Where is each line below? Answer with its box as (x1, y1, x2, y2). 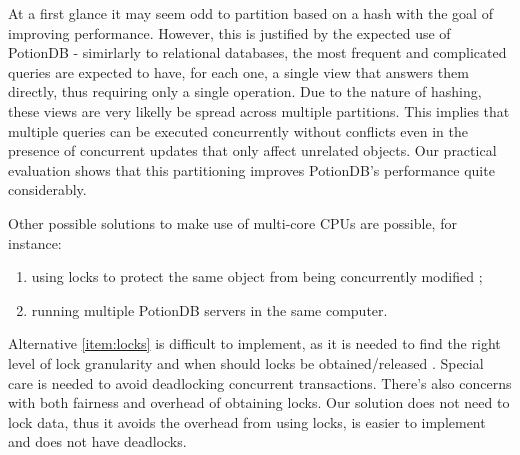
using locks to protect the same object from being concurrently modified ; (31, 266, 483, 287)
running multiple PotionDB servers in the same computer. (31, 299, 388, 320)
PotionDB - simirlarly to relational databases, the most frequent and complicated (8, 42, 507, 63)
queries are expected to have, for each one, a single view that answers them (8, 61, 469, 82)
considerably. (8, 179, 87, 200)
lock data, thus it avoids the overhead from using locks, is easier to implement (8, 411, 486, 432)
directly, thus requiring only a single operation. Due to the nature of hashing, (8, 81, 482, 102)
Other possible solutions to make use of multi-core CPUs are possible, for (8, 212, 457, 233)
